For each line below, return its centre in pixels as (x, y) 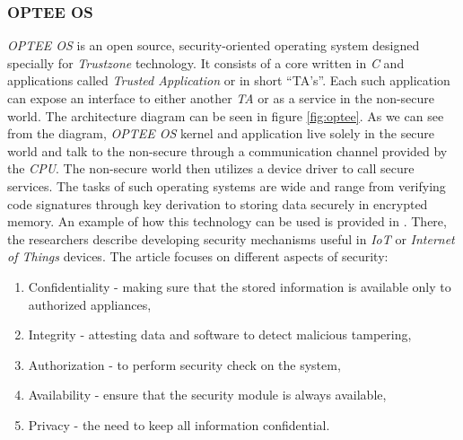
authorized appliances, (90, 304)
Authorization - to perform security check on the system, (184, 364)
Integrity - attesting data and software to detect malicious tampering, (220, 334)
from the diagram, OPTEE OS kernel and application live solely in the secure (221, 133)
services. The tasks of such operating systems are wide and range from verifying (227, 185)
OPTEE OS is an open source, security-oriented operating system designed (214, 45)
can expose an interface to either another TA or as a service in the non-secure (221, 98)
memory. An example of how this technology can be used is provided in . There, (227, 221)
